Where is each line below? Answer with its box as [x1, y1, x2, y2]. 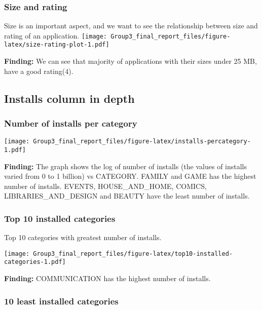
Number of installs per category [4, 117, 137, 130]
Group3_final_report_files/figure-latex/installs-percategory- [33, 138, 251, 145]
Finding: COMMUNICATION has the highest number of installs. [4, 273, 211, 284]
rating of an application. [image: [4, 30, 107, 41]
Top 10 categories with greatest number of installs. [4, 232, 162, 243]
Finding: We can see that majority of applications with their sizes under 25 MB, [4, 56, 257, 66]
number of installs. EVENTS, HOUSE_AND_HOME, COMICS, [4, 180, 207, 191]
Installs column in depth [4, 90, 135, 106]
